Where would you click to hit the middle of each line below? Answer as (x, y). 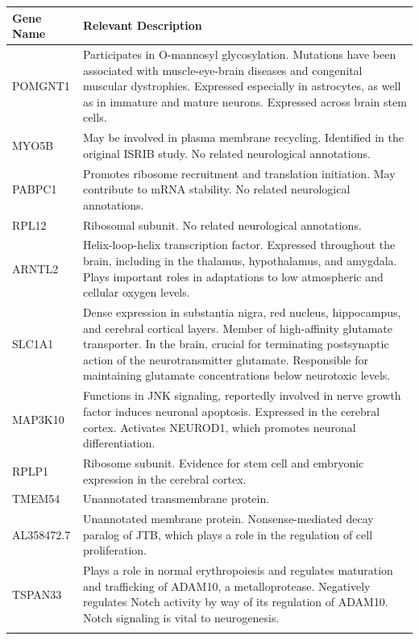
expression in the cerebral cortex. (164, 478)
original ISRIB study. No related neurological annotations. (226, 153)
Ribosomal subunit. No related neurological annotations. (222, 224)
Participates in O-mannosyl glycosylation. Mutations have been (239, 54)
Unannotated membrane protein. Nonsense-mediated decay (228, 519)
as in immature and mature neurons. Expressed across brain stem (245, 101)
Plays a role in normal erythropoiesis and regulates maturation (238, 570)
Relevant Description (142, 25)
